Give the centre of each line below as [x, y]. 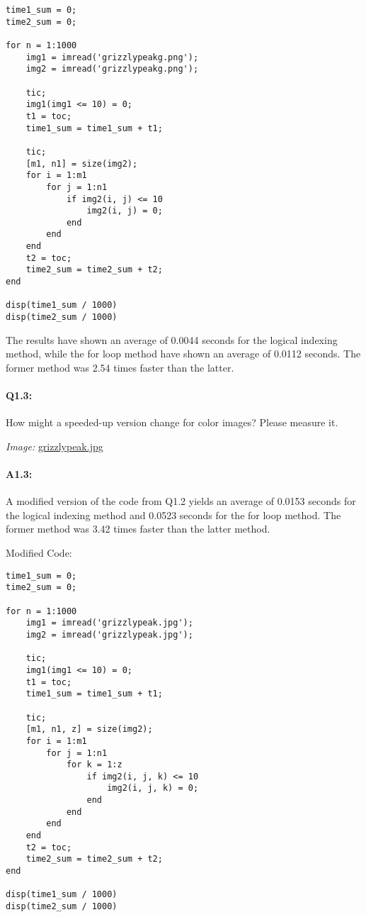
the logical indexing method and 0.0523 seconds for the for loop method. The [173, 515]
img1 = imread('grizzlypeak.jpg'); [109, 623]
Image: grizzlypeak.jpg [55, 446]
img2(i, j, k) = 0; [153, 788]
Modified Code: [39, 553]
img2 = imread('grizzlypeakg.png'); [112, 69]
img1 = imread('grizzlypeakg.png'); [112, 57]
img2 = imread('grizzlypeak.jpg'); [109, 634]
